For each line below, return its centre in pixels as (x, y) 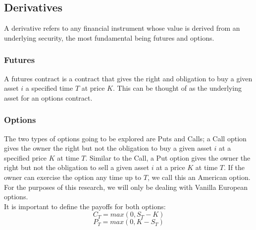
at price (93, 88)
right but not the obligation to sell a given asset (77, 167)
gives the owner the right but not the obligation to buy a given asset (108, 148)
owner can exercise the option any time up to (73, 177)
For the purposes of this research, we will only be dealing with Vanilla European (126, 187)
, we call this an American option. (199, 177)
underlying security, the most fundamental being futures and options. (109, 37)
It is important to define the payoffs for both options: (85, 206)
